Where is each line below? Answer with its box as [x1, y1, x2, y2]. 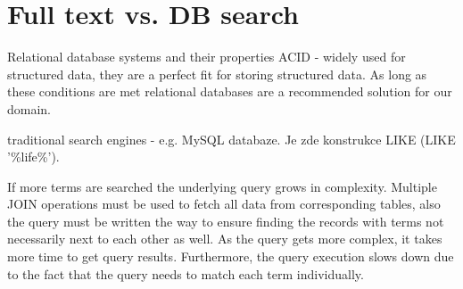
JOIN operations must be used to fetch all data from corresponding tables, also [7, 194, 441, 213]
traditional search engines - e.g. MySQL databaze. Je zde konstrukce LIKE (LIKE [7, 129, 456, 148]
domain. [7, 99, 52, 118]
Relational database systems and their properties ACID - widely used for [7, 47, 406, 66]
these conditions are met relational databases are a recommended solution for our [7, 82, 452, 101]
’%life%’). [7, 147, 60, 166]
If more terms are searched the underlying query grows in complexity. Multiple [7, 177, 437, 195]
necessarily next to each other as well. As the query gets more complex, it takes [7, 229, 442, 248]
